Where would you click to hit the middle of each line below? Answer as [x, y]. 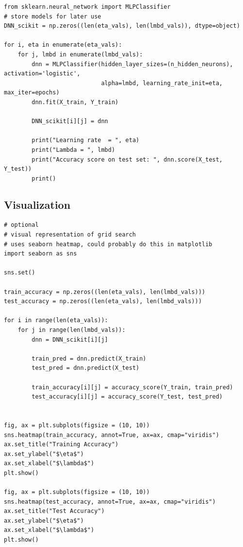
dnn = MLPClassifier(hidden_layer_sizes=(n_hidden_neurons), [132, 64]
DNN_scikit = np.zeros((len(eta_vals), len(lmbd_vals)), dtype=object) [122, 26]
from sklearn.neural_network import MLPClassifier [87, 7]
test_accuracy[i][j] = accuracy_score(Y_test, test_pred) [127, 397]
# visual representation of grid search [70, 235]
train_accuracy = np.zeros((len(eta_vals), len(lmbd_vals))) [105, 292]
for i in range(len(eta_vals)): [56, 320]
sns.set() [20, 273]
